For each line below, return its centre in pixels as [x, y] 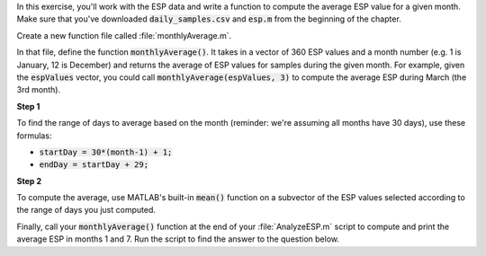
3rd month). [39, 90]
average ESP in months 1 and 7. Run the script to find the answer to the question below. [178, 239]
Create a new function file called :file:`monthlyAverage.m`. [124, 35]
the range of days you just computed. [86, 210]
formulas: [34, 136]
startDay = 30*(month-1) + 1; [106, 152]
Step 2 [29, 181]
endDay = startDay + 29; [94, 165]
